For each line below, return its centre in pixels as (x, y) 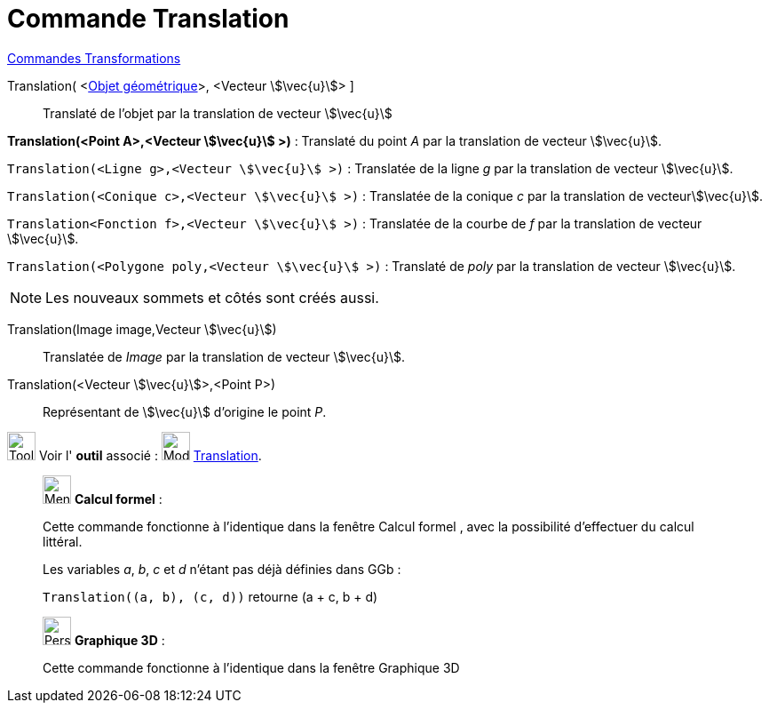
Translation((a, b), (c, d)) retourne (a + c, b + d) (210, 596)
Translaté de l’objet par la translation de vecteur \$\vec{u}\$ (218, 113)
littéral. (63, 541)
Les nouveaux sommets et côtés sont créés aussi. (212, 297)
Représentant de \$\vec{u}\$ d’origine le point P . (185, 411)
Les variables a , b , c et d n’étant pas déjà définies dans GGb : (222, 569)
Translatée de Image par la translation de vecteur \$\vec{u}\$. (224, 356)
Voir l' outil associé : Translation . (150, 455)
